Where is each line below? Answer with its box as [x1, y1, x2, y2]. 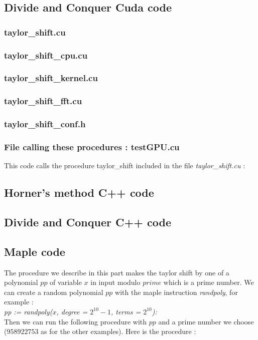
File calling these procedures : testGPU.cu [4, 140, 180, 153]
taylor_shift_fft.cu [4, 95, 82, 107]
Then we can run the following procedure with [4, 316, 147, 326]
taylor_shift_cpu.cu [4, 49, 88, 61]
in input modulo [90, 277, 141, 287]
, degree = [56, 306, 88, 316]
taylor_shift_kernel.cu [4, 72, 98, 84]
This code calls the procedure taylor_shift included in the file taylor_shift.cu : [4, 160, 245, 171]
